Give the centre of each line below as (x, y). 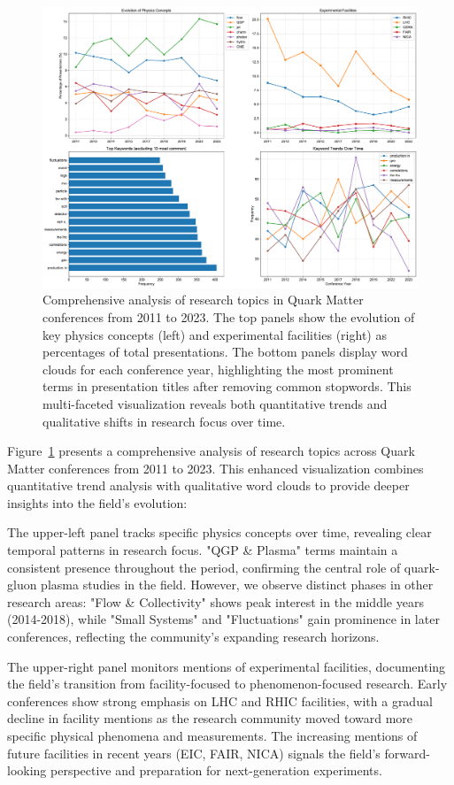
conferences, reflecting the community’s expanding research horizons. (193, 637)
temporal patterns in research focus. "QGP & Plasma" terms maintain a (203, 550)
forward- (407, 753)
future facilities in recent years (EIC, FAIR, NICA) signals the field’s (194, 753)
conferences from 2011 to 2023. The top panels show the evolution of (229, 316)
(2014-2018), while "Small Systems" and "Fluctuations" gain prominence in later (223, 619)
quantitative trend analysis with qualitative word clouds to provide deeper (208, 485)
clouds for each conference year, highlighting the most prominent (218, 369)
